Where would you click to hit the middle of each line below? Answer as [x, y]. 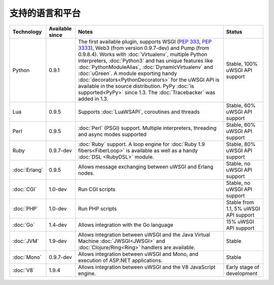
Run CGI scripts [97, 189]
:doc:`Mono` [27, 257]
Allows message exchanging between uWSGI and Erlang [146, 167]
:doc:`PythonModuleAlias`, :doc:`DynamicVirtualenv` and [145, 67]
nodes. [86, 173]
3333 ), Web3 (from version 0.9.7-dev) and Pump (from [144, 48]
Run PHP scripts [97, 208]
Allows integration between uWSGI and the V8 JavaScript [147, 267]
